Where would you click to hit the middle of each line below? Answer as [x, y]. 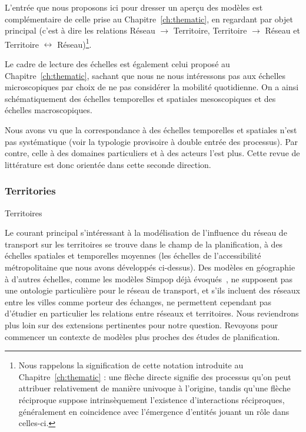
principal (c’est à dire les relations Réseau [80, 30]
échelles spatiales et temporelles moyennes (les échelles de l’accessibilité [133, 255]
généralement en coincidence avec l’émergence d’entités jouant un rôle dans [154, 411]
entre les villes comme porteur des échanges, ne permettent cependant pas [138, 301]
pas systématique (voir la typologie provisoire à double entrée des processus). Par [152, 141]
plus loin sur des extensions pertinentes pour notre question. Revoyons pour [142, 324]
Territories [30, 191]
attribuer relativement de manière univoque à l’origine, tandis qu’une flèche [154, 388]
